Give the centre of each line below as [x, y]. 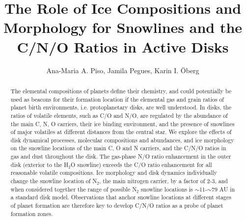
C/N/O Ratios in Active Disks [123, 46]
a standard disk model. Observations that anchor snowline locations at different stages [121, 197]
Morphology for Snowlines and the [123, 27]
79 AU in [223, 189]
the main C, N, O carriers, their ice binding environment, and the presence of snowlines [123, 124]
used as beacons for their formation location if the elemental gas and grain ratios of [117, 99]
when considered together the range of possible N [74, 189]
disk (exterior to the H [40, 164]
